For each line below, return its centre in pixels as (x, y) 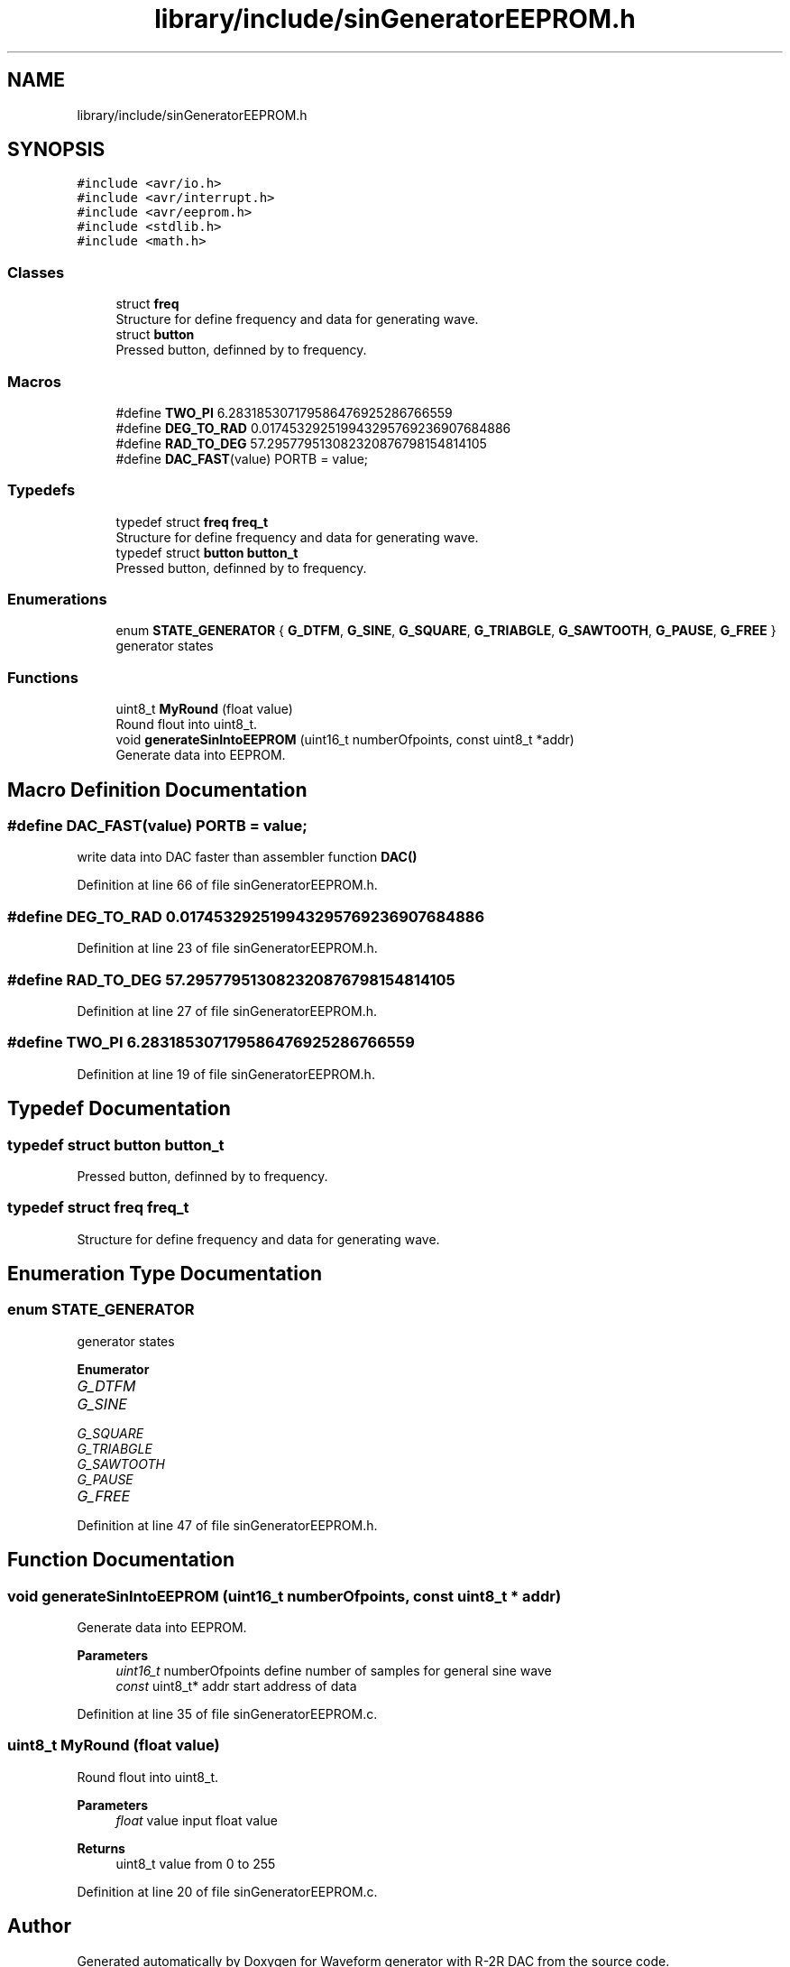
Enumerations (57, 600)
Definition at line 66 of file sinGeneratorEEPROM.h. (227, 885)
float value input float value (197, 1820)
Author (39, 1926)
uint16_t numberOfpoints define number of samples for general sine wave (334, 1671)
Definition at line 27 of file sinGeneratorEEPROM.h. (227, 1011)
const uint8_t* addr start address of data (236, 1686)
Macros (34, 381)
